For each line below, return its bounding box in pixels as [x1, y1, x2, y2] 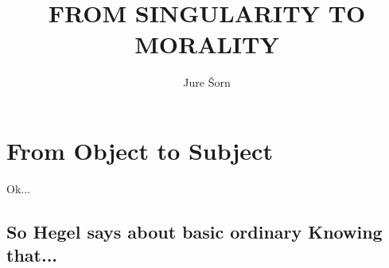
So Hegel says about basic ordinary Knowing [6, 219, 383, 243]
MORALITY [134, 28, 279, 60]
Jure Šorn [183, 74, 231, 91]
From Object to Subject [6, 134, 273, 166]
